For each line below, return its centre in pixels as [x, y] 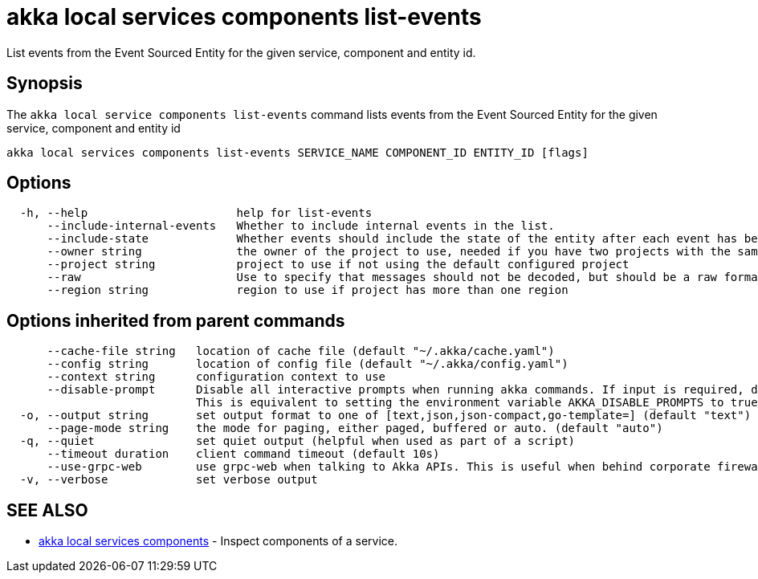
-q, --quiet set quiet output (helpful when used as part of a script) [297, 441]
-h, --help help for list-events [196, 213]
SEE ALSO [47, 510]
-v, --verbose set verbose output [169, 480]
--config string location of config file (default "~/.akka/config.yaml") [308, 364]
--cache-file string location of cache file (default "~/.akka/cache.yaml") [301, 351]
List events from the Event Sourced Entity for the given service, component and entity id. [241, 52]
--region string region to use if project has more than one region [308, 290]
